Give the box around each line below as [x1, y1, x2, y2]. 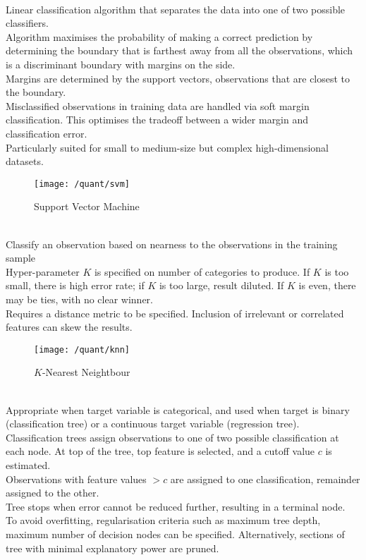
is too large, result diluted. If [159, 278, 284, 293]
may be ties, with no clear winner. [6, 291, 153, 306]
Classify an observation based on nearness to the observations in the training [6, 236, 338, 251]
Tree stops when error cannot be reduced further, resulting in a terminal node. [6, 499, 346, 513]
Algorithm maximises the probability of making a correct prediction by [6, 29, 313, 44]
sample [6, 250, 36, 265]
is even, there [298, 278, 356, 293]
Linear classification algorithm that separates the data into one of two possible [6, 1, 346, 16]
